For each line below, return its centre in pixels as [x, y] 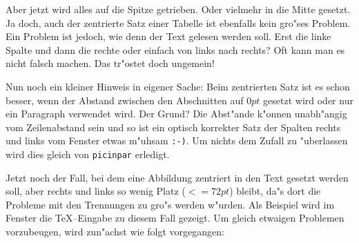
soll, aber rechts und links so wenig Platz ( [96, 191]
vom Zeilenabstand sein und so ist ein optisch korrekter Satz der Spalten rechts [173, 127]
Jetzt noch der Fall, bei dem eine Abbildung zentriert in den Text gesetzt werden [177, 177]
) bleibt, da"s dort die [275, 191]
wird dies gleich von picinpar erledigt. [88, 154]
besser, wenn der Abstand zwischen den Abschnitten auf [125, 100]
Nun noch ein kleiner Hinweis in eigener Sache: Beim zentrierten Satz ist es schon [178, 86]
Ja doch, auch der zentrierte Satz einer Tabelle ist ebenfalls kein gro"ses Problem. [178, 22]
